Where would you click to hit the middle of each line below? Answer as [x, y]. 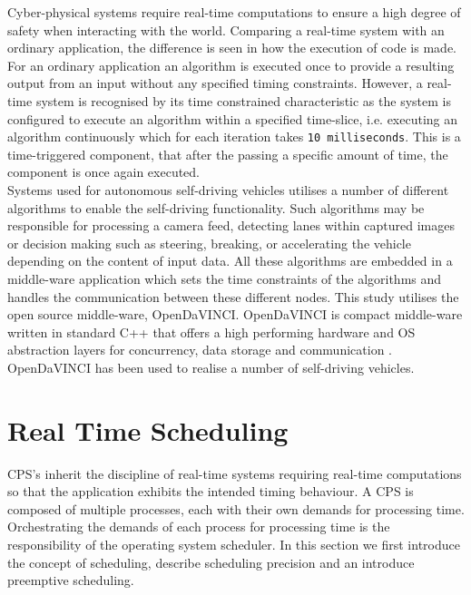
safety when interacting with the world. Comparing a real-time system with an [226, 29]
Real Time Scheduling [148, 429]
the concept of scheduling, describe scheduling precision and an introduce [211, 562]
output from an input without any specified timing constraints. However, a [215, 83]
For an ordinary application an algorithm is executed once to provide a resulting [231, 65]
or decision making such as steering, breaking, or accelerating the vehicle [209, 243]
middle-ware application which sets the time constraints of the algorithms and [225, 278]
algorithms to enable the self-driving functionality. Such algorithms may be [216, 207]
